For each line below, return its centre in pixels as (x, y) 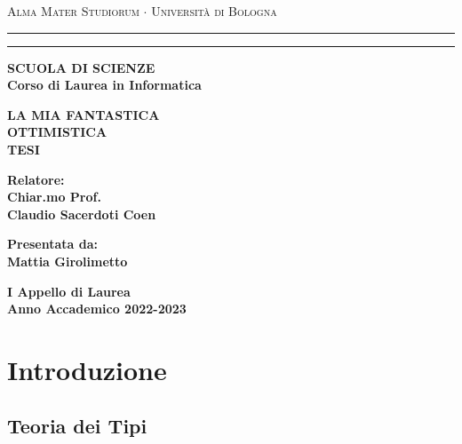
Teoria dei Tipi (77, 426)
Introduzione (87, 369)
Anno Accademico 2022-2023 (97, 309)
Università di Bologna (214, 11)
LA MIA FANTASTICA (84, 114)
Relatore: (36, 179)
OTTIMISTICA (57, 132)
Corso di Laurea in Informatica (104, 85)
